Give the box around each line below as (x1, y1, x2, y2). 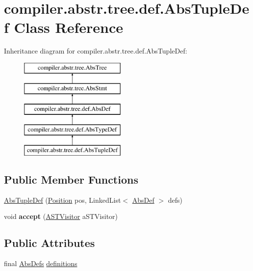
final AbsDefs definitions (4, 258, 77, 269)
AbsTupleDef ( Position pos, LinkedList (4, 194, 121, 205)
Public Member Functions (4, 171, 138, 187)
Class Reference (14, 17, 124, 37)
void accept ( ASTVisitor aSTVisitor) (4, 211, 118, 221)
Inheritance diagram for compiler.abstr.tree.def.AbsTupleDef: (4, 46, 187, 56)
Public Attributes (4, 235, 95, 250)
